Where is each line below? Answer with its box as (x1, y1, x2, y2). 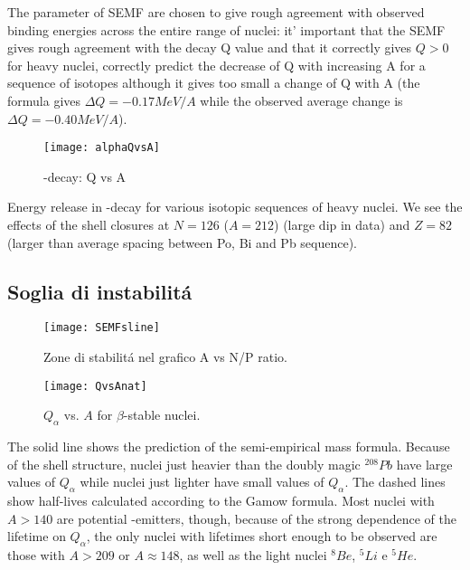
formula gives (7, 90, 81, 109)
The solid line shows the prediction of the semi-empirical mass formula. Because (7, 437, 450, 456)
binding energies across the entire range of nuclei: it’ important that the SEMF (7, 20, 446, 39)
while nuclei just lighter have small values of (80, 472, 324, 491)
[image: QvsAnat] (43, 379, 147, 393)
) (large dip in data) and (274, 215, 410, 233)
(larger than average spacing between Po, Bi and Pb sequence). (7, 233, 358, 252)
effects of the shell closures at (7, 215, 170, 233)
